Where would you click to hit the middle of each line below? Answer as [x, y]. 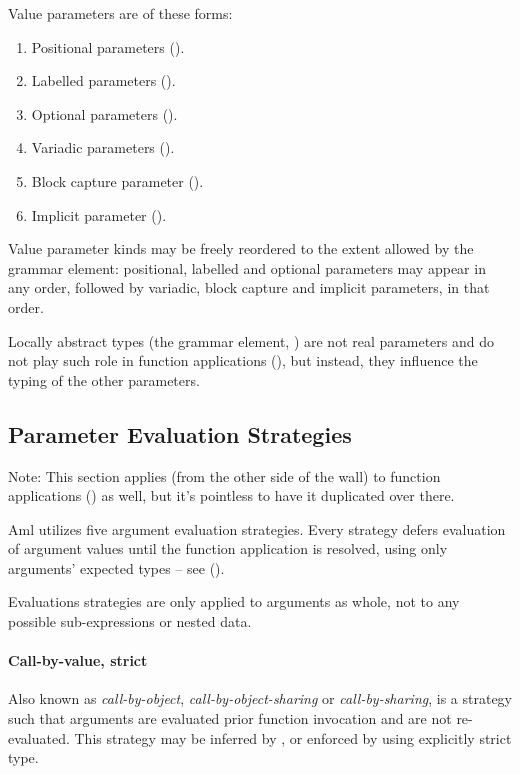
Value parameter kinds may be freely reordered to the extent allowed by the [241, 248]
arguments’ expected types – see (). [116, 567]
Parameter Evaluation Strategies [180, 433]
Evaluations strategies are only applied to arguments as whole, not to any [234, 601]
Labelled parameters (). [103, 80]
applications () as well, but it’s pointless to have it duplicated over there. [231, 495]
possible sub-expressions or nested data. [130, 621]
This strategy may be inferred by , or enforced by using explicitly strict [293, 737]
